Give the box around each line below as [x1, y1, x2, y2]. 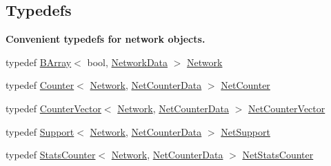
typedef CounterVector [6, 101, 101, 115]
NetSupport [221, 124, 270, 138]
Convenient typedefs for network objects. [6, 32, 205, 46]
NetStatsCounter [242, 147, 314, 162]
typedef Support [6, 124, 74, 138]
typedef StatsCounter [6, 147, 96, 162]
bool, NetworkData [87, 54, 168, 69]
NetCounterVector [248, 101, 325, 115]
